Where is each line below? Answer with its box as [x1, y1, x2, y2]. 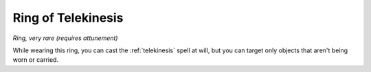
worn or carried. [12, 56, 58, 64]
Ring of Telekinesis [12, 10, 124, 25]
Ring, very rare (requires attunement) [12, 34, 118, 42]
